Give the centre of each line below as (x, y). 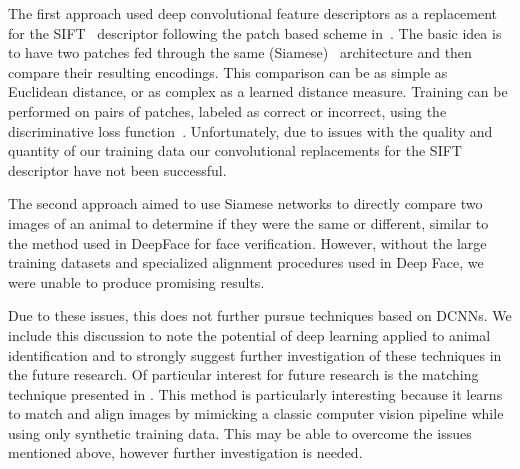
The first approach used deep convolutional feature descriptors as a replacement (253, 13)
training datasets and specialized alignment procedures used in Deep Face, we (246, 262)
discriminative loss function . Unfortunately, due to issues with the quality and (250, 130)
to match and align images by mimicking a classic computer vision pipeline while (256, 413)
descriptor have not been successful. (117, 169)
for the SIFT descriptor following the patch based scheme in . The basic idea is (255, 32)
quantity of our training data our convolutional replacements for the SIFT (235, 150)
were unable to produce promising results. (136, 281)
